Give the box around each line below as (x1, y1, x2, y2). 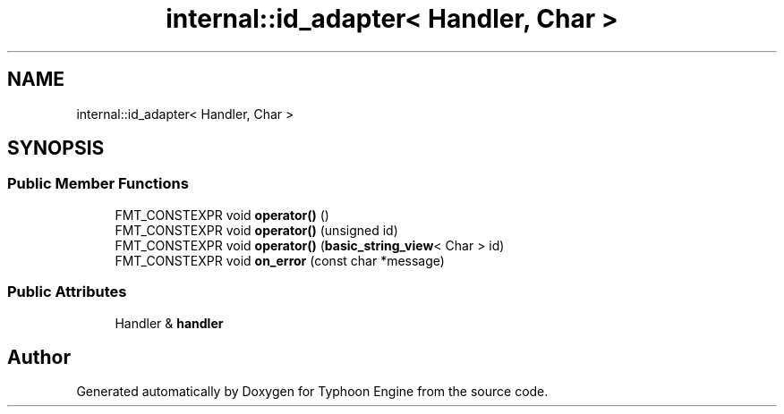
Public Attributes (7, 283, 127, 301)
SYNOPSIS (7, 137, 105, 160)
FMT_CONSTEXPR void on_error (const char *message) (115, 252, 445, 268)
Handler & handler (115, 315, 224, 331)
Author (7, 345, 71, 368)
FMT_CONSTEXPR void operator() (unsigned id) (115, 222, 398, 238)
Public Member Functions (7, 174, 189, 193)
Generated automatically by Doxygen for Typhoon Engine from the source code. (76, 384, 549, 400)
